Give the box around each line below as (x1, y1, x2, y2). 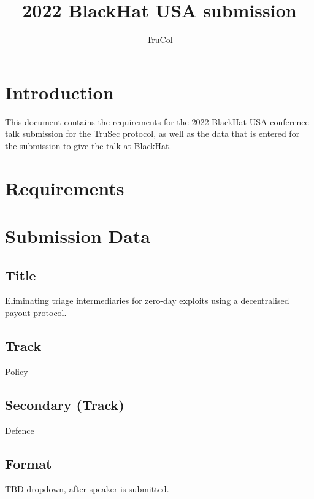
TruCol (146, 33, 173, 46)
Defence (5, 424, 34, 436)
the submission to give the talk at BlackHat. (5, 139, 172, 152)
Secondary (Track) (5, 395, 124, 414)
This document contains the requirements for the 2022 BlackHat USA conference (5, 115, 309, 128)
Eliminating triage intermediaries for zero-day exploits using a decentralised (5, 294, 289, 307)
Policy (5, 365, 28, 377)
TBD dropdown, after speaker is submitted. (5, 482, 169, 495)
